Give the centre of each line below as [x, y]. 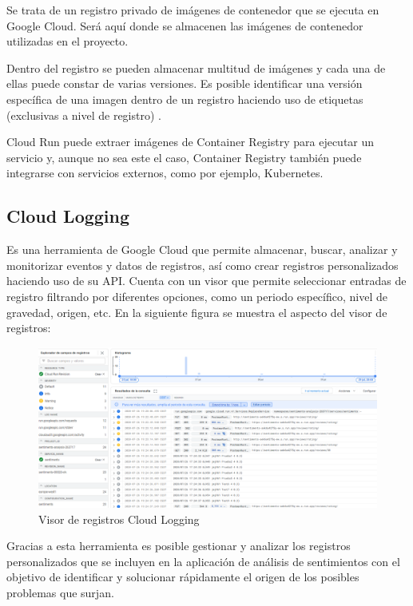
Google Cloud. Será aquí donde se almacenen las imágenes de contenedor [185, 25]
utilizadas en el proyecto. [68, 41]
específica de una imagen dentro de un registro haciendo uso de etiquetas [185, 99]
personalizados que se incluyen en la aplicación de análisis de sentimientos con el [203, 561]
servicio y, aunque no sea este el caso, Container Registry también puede [184, 157]
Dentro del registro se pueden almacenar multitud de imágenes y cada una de [196, 67]
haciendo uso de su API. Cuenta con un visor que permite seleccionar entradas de [206, 281]
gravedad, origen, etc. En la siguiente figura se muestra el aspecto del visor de [197, 312]
